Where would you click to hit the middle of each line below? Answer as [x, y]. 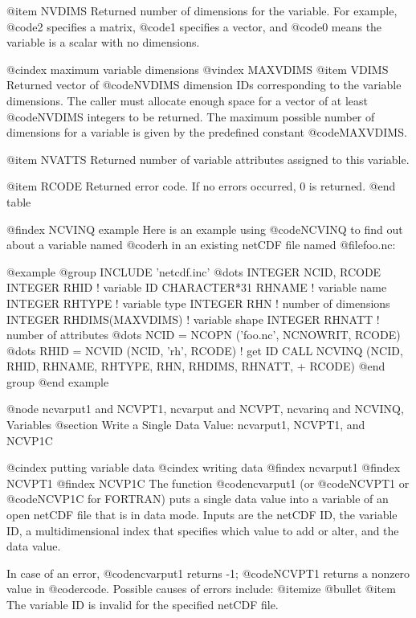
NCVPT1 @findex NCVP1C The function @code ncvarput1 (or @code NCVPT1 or [208, 483]
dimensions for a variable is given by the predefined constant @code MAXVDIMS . [207, 132]
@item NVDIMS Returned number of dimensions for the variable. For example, [202, 10]
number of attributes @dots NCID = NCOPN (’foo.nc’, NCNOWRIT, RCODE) [204, 335]
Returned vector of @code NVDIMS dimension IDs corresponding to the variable [204, 85]
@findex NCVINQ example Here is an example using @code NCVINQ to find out [205, 229]
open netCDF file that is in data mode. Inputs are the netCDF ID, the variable [202, 515]
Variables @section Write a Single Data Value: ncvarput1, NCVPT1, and [186, 425]
